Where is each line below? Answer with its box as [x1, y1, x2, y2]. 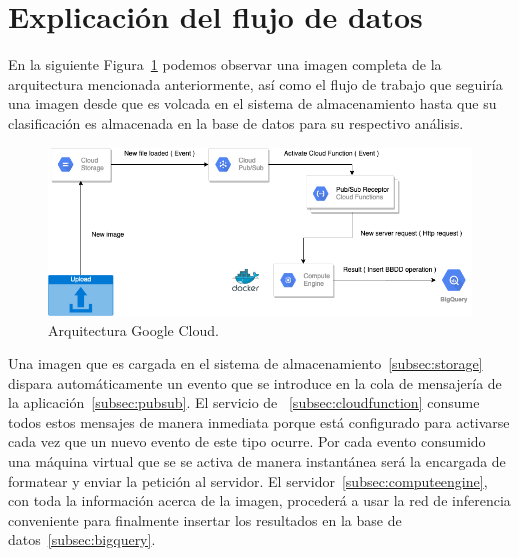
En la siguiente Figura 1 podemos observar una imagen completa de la [8, 54, 442, 75]
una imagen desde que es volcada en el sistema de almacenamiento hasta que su [8, 93, 497, 114]
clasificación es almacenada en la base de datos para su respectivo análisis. [8, 112, 464, 133]
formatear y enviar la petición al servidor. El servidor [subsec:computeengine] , [8, 470, 488, 491]
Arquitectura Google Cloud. [48, 319, 219, 340]
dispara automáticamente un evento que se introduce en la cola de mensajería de [8, 372, 502, 393]
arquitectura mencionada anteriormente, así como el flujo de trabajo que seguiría [8, 73, 503, 94]
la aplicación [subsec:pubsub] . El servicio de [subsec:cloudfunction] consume [8, 392, 480, 413]
